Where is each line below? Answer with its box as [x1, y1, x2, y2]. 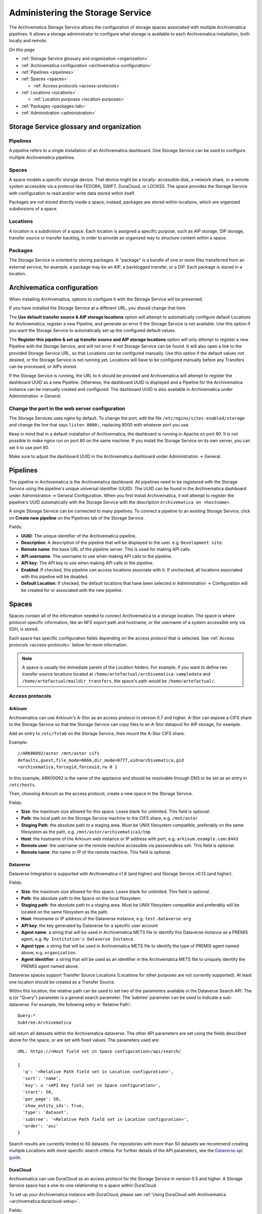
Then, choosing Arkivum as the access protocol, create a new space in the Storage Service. [9, 791, 193, 796]
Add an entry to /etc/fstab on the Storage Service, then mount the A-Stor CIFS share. [9, 730, 185, 736]
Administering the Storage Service [9, 7, 151, 18]
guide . [9, 1154, 22, 1160]
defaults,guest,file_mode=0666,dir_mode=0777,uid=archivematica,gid [17, 758, 184, 763]
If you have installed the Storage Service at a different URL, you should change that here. [9, 305, 187, 311]
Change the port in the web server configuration [9, 405, 126, 412]
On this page [9, 47, 35, 52]
